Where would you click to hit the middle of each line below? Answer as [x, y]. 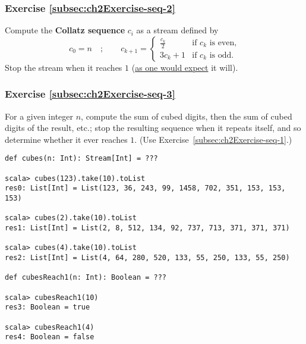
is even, [223, 43]
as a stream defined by [177, 30]
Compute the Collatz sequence [65, 30]
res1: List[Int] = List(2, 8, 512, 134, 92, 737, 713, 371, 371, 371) [147, 228]
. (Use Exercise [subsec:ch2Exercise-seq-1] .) [213, 139]
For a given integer [39, 116]
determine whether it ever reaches [66, 139]
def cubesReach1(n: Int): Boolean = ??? [86, 278]
